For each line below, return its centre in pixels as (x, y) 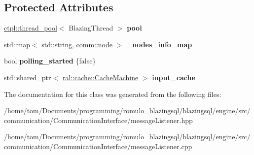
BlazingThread (91, 28)
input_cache (174, 77)
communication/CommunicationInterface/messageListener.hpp (98, 120)
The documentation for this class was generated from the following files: (113, 94)
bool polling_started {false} (50, 61)
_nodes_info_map (159, 44)
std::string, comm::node (77, 44)
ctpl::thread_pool (31, 28)
